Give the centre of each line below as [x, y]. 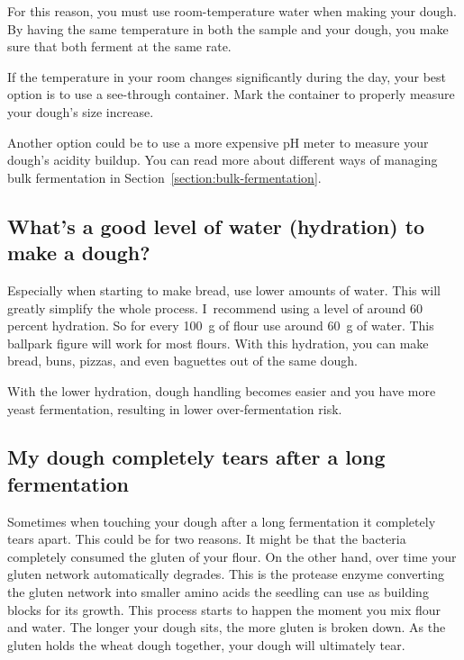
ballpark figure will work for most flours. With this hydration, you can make [218, 343]
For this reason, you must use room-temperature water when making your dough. [232, 11]
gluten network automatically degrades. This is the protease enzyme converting [226, 574]
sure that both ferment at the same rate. [119, 46]
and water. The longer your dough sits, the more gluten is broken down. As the [227, 627]
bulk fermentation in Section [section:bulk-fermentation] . [164, 177]
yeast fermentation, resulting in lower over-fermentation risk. [175, 408]
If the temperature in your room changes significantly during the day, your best [227, 76]
